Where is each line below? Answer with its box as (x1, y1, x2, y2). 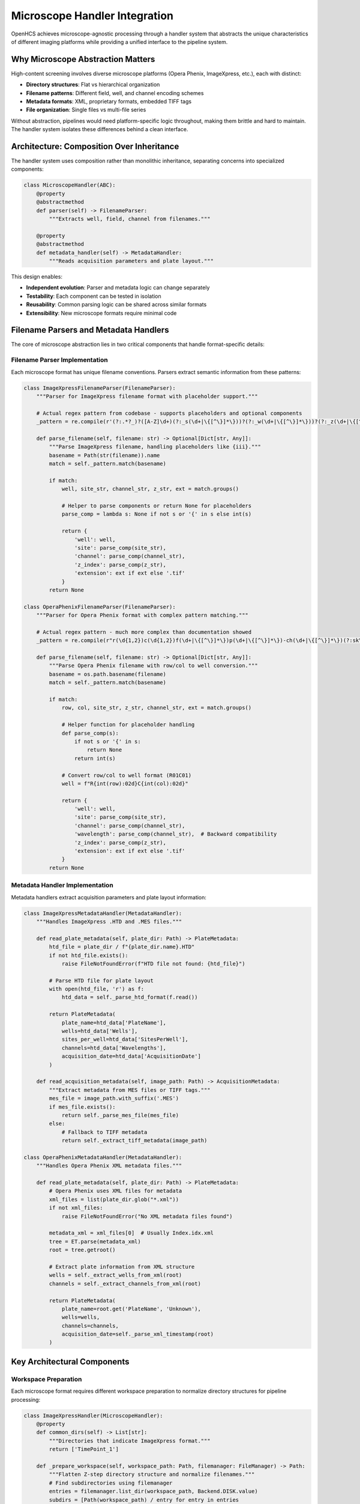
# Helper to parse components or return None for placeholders (61, 502, 252, 510)
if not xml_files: (49, 1204, 103, 1212)
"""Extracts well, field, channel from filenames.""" (49, 215, 211, 223)
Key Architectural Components (11, 1357, 130, 1367)
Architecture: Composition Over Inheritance (11, 141, 179, 152)
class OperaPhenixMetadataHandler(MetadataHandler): (23, 1154, 182, 1160)
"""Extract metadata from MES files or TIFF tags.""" (49, 1086, 211, 1093)
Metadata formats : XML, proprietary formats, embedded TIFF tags (26, 98, 192, 105)
